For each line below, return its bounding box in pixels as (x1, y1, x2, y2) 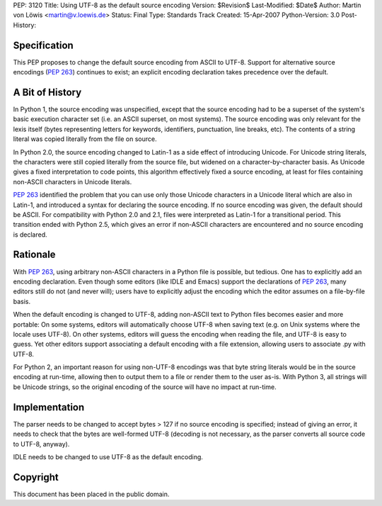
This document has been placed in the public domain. (13, 490, 170, 498)
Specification (13, 39, 74, 51)
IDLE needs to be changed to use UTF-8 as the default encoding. (13, 452, 203, 461)
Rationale (13, 249, 56, 261)
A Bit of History (13, 86, 82, 99)
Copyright (13, 471, 59, 483)
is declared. (13, 230, 47, 239)
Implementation (13, 401, 85, 413)
